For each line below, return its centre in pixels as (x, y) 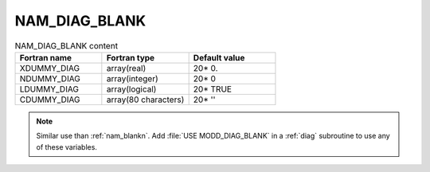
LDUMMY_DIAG (49, 89)
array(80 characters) (145, 100)
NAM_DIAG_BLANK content (66, 45)
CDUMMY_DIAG (50, 100)
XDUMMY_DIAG (49, 68)
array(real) (126, 68)
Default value (219, 57)
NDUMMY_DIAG (50, 78)
